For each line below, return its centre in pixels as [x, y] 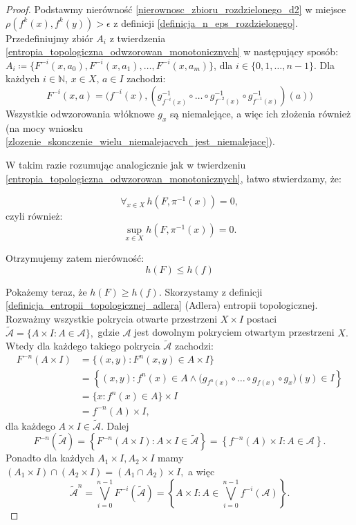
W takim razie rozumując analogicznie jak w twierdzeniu [126, 164]
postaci [262, 318]
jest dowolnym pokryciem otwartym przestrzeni [234, 332]
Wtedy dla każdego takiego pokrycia [83, 346]
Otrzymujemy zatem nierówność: [75, 257]
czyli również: [34, 216]
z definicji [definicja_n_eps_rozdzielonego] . [206, 22]
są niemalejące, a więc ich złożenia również [261, 113]
